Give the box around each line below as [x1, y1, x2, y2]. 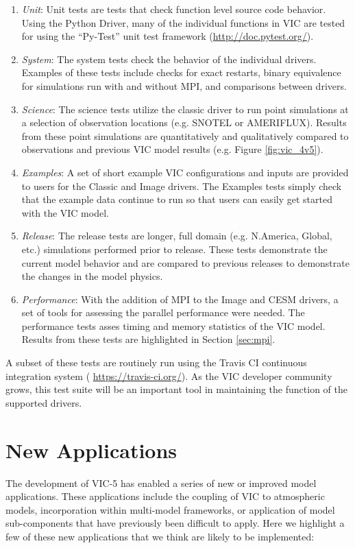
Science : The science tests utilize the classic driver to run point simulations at [21, 102, 349, 116]
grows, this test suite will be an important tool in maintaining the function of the [5, 382, 347, 396]
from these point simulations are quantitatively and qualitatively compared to [21, 128, 349, 143]
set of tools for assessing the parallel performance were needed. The [21, 305, 305, 320]
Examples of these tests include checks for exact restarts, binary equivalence [21, 65, 341, 80]
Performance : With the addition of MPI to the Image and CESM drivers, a [21, 291, 339, 306]
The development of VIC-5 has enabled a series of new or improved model [5, 475, 317, 490]
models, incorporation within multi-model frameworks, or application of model [5, 502, 335, 516]
